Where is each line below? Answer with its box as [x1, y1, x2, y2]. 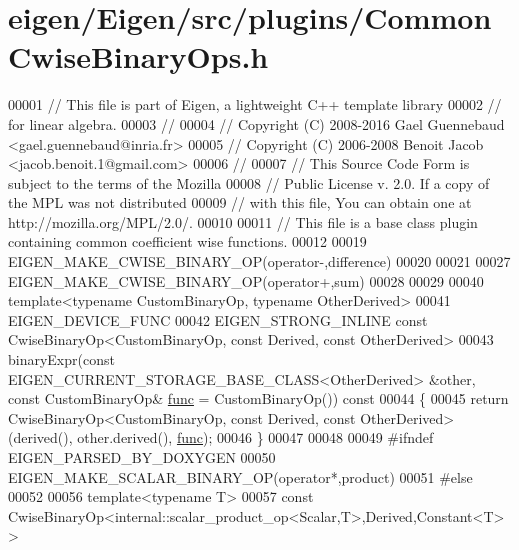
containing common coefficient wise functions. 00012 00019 [8, 231, 367, 252]
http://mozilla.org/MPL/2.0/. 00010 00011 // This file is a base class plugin [8, 211, 478, 232]
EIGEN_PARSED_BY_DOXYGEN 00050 [8, 447, 276, 467]
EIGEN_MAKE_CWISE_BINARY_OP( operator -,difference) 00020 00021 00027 [8, 251, 511, 272]
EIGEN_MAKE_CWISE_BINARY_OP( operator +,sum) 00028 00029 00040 [8, 270, 484, 291]
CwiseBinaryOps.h [8, 36, 269, 77]
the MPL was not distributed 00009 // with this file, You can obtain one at [8, 192, 472, 213]
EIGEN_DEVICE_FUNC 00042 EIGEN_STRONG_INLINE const [8, 309, 428, 330]
